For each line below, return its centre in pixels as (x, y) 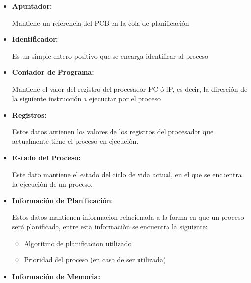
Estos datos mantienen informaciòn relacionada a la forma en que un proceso (128, 217)
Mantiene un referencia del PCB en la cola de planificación (100, 22)
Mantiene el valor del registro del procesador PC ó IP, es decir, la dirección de (130, 88)
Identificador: (35, 39)
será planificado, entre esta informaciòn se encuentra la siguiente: (110, 226)
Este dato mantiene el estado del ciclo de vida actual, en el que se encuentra (127, 174)
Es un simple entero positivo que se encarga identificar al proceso (110, 55)
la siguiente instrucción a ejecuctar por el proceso (86, 98)
